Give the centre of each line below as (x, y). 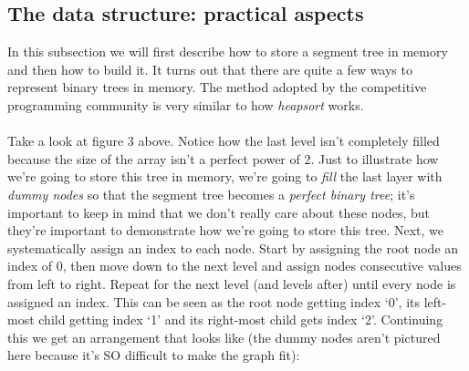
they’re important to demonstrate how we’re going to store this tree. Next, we (225, 230)
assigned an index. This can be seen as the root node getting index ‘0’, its (214, 301)
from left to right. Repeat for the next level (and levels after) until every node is (232, 283)
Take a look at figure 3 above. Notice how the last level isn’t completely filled (224, 141)
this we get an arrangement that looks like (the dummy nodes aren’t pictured (224, 337)
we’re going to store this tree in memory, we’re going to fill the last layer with (225, 176)
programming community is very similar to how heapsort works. (186, 104)
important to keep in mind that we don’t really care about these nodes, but (219, 212)
